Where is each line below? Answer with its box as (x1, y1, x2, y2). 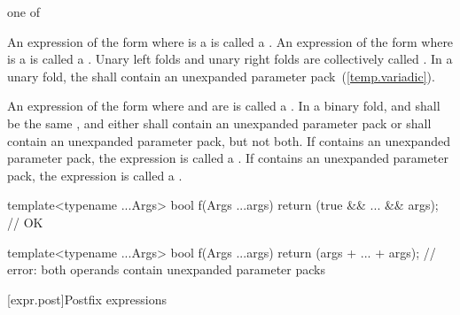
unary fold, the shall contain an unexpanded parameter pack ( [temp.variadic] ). (7, 66, 435, 85)
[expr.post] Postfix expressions (7, 289, 167, 308)
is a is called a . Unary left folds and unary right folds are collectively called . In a (7, 50, 453, 68)
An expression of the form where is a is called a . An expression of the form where (7, 32, 454, 50)
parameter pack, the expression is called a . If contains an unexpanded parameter (7, 149, 448, 167)
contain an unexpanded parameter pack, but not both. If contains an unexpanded (7, 131, 450, 150)
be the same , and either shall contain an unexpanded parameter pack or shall (7, 113, 432, 132)
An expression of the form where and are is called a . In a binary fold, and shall (7, 96, 441, 115)
